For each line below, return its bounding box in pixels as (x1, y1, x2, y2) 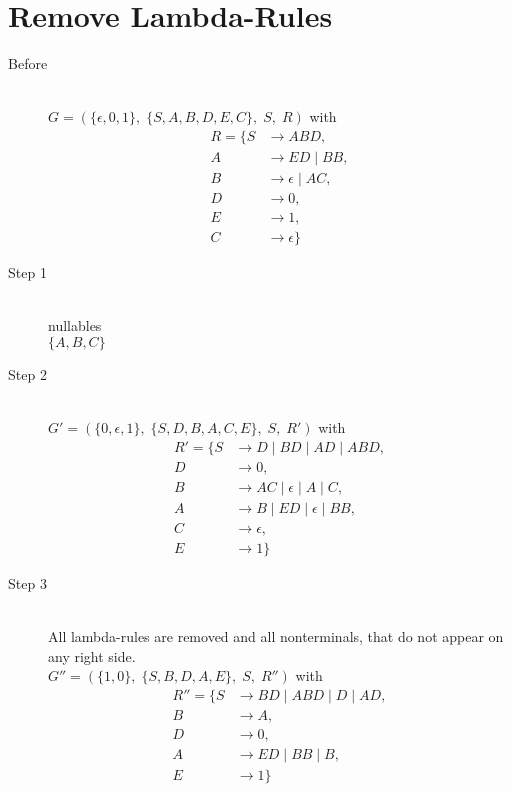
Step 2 (8, 363, 47, 384)
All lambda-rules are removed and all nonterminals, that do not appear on (48, 626, 504, 647)
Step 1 (8, 262, 47, 283)
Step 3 (8, 572, 47, 593)
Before (8, 53, 48, 74)
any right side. (48, 645, 136, 666)
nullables (48, 315, 102, 336)
